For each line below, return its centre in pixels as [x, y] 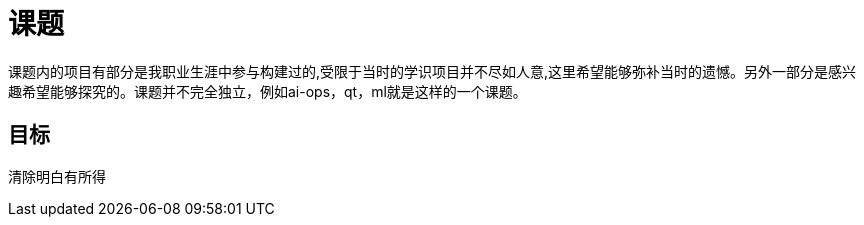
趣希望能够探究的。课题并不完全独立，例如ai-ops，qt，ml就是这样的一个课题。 [267, 91]
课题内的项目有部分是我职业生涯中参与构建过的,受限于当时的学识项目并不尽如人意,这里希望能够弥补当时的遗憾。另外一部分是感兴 [432, 71]
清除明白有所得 [57, 176]
